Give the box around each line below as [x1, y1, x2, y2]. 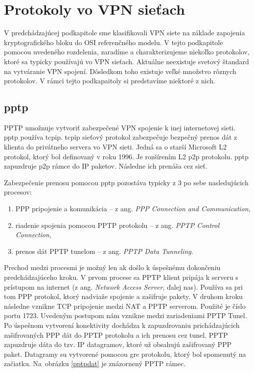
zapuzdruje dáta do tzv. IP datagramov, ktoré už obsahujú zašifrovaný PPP [4, 339, 232, 349]
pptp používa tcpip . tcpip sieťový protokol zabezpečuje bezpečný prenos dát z [4, 132, 237, 142]
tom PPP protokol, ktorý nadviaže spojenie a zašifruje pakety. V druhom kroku [4, 291, 243, 301]
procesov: [4, 187, 32, 197]
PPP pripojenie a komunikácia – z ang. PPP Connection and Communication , [15, 203, 251, 214]
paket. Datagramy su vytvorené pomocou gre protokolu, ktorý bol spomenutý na [4, 348, 246, 359]
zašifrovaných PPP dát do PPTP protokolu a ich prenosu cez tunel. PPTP [4, 329, 228, 340]
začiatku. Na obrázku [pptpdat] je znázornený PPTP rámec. [4, 358, 186, 369]
